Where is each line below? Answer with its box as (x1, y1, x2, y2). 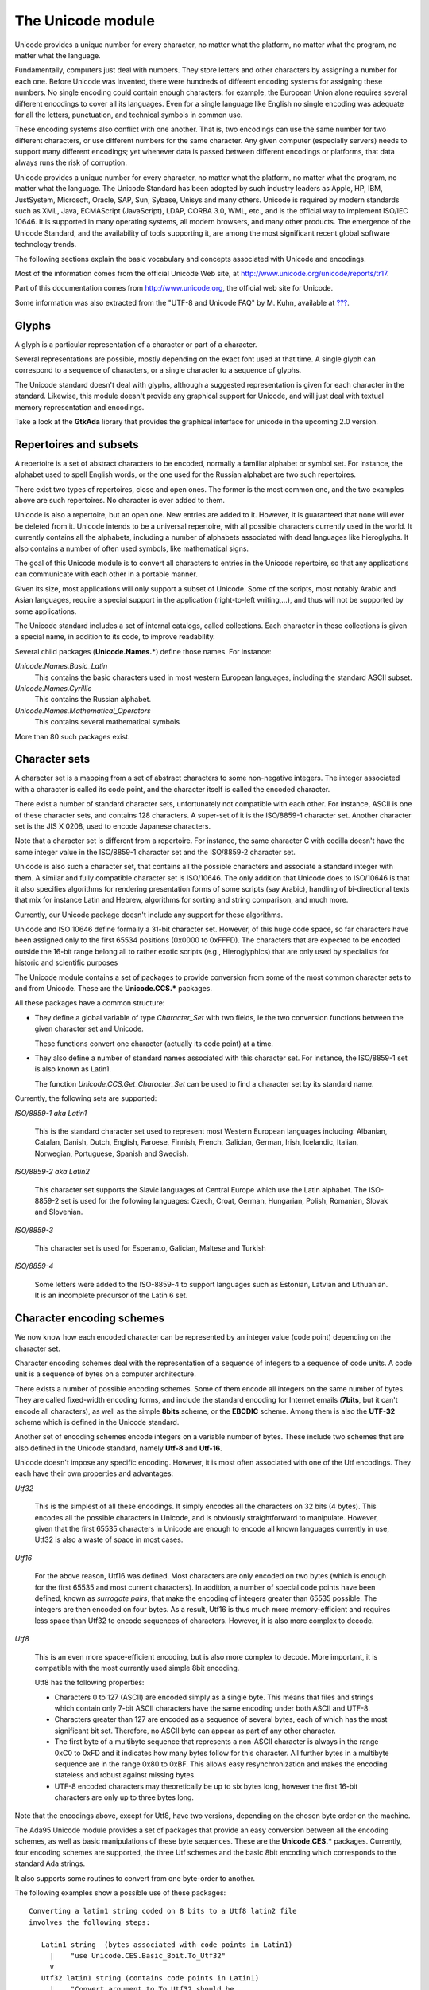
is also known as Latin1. (34, 1064, 111, 1074)
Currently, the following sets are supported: (14, 1094, 157, 1103)
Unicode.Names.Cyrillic (14, 683, 92, 693)
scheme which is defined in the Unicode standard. (14, 1417, 180, 1426)
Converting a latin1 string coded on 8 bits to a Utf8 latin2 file (29, 1906, 297, 1916)
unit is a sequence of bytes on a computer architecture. (14, 1369, 196, 1379)
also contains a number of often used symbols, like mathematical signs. (14, 544, 249, 553)
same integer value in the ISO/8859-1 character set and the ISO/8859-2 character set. (14, 847, 296, 856)
